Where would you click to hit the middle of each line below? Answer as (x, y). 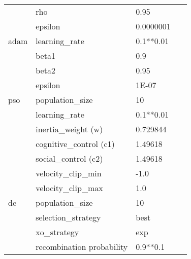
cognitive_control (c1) (75, 144)
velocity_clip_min (69, 173)
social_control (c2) (69, 158)
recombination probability (82, 247)
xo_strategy (57, 232)
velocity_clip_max (69, 188)
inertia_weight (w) (69, 129)
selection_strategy (68, 217)
